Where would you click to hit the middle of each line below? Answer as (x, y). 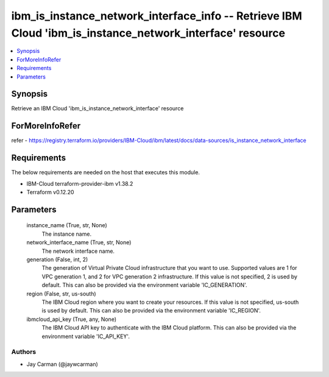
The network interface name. (78, 251)
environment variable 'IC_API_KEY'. (86, 336)
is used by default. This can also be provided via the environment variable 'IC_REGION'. (151, 311)
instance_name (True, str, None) (67, 225)
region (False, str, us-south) (62, 294)
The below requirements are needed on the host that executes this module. (106, 172)
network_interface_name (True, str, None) (79, 242)
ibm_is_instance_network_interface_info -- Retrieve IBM (157, 16)
